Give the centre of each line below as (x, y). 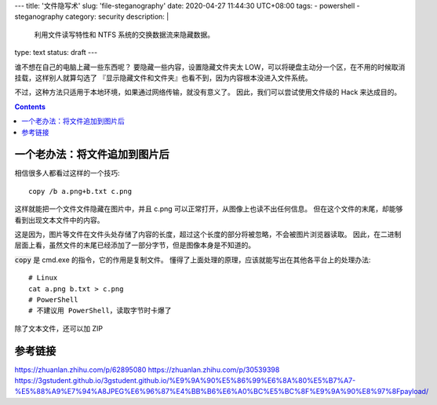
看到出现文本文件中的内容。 (59, 220)
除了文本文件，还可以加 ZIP (59, 328)
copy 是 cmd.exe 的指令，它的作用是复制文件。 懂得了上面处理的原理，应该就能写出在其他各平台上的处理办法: (193, 260)
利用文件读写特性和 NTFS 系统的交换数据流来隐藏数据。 (124, 35)
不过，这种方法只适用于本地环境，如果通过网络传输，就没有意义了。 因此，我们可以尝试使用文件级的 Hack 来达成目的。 (208, 92)
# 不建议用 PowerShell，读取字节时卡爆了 (100, 311)
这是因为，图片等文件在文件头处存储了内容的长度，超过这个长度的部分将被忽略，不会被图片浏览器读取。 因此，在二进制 (208, 234)
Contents (30, 107)
